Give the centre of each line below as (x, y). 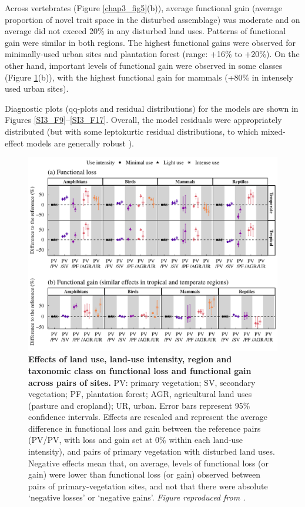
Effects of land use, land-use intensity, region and (130, 359)
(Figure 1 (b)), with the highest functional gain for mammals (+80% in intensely (149, 77)
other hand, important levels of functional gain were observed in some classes (144, 65)
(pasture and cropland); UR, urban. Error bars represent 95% (139, 405)
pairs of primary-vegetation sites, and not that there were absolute (148, 486)
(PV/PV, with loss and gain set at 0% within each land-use (136, 440)
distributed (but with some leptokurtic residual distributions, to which (132, 131)
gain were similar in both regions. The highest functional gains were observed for (150, 42)
